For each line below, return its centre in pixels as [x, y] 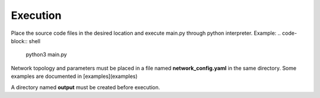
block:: [19, 41]
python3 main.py [47, 55]
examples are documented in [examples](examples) [74, 76]
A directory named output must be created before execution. [85, 87]
